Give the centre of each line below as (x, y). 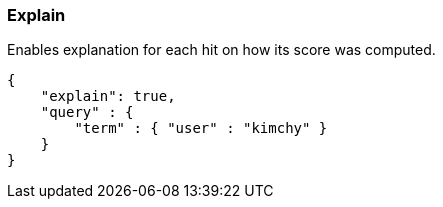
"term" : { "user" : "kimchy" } (201, 128)
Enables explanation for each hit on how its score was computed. (221, 50)
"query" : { (87, 112)
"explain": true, (108, 96)
